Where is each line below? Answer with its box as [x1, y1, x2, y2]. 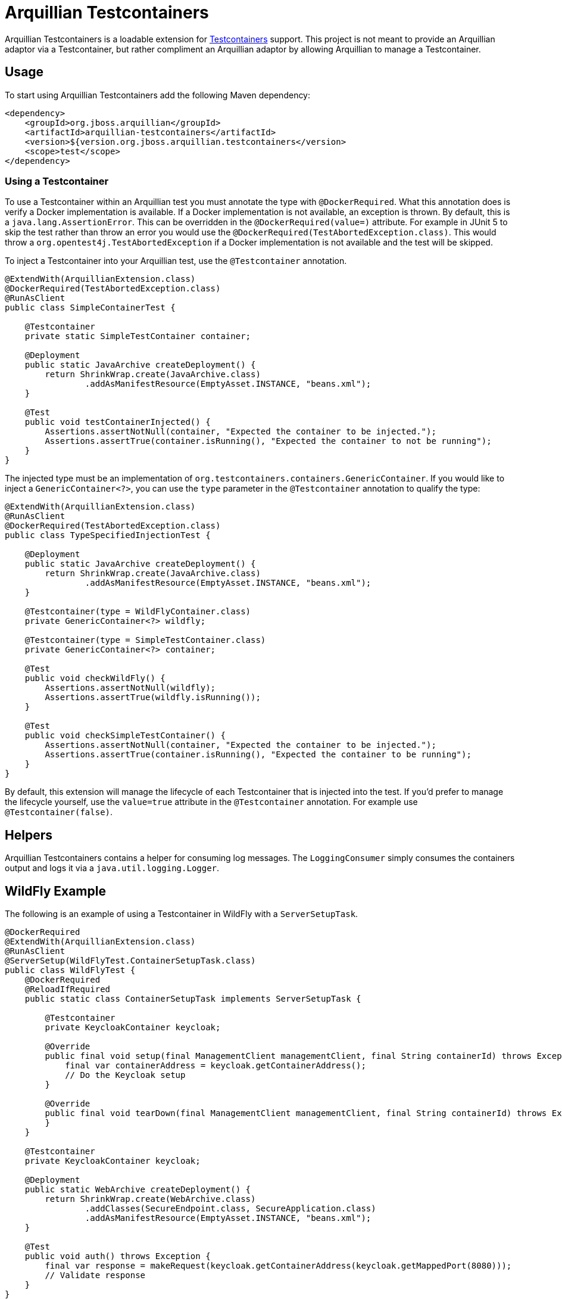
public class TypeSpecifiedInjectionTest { [5, 530, 211, 540]
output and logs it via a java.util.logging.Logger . [5, 863, 220, 874]
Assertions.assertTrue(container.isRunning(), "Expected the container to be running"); [45, 750, 472, 760]
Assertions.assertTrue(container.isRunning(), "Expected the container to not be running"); [45, 436, 492, 446]
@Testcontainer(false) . [5, 807, 113, 818]
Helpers [5, 827, 52, 843]
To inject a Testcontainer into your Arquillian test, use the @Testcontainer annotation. [5, 256, 347, 266]
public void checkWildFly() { [24, 673, 166, 683]
